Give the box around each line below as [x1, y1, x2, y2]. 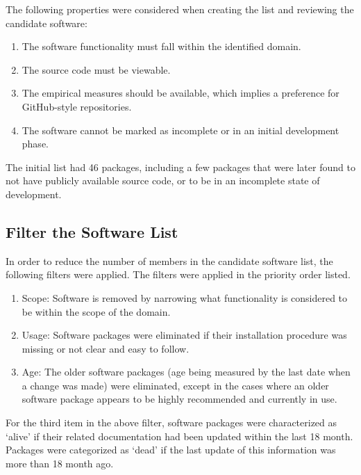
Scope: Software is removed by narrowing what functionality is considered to [22, 290, 348, 305]
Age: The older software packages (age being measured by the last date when [22, 364, 351, 379]
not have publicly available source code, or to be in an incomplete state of [6, 173, 320, 188]
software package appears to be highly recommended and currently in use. [22, 392, 337, 406]
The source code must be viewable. [22, 62, 171, 77]
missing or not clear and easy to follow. [22, 341, 190, 355]
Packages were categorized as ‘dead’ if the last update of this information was [6, 442, 336, 457]
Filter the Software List [6, 220, 178, 242]
